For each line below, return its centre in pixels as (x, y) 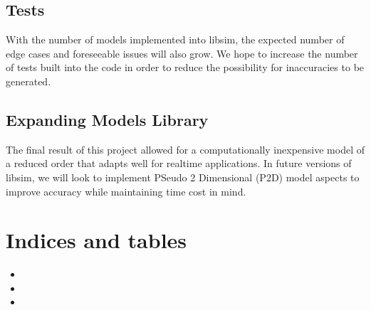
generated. (28, 81)
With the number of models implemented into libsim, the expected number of (175, 39)
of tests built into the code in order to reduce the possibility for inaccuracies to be (185, 67)
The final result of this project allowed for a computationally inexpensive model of (185, 149)
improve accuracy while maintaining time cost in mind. (126, 191)
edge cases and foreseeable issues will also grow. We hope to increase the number (182, 53)
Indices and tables (96, 240)
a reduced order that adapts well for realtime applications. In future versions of (179, 163)
